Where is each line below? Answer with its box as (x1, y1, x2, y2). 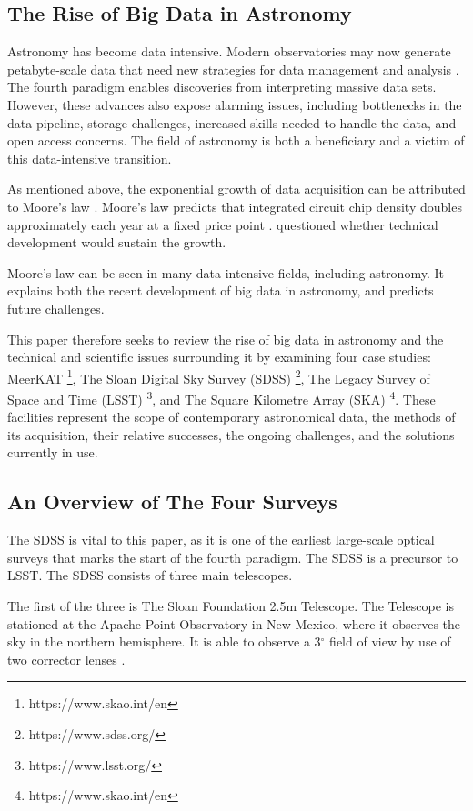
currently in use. (7, 443, 98, 462)
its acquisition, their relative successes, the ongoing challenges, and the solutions (7, 425, 455, 444)
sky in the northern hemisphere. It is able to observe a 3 (7, 632, 321, 651)
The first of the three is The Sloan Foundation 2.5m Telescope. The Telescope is (7, 596, 455, 615)
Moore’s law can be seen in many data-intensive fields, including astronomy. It (7, 263, 444, 282)
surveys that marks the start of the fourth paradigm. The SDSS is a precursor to (7, 547, 458, 566)
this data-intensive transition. (7, 148, 172, 167)
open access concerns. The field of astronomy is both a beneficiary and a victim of (7, 131, 465, 150)
